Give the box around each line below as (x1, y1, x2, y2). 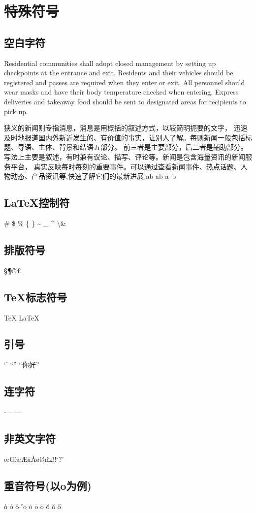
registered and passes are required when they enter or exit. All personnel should (4, 77, 245, 87)
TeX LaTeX (4, 312, 39, 322)
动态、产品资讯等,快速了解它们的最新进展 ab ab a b (10, 171, 176, 181)
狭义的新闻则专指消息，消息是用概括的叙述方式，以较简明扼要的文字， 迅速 (4, 123, 248, 133)
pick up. (4, 106, 29, 116)
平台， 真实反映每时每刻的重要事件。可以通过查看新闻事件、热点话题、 (10, 161, 241, 171)
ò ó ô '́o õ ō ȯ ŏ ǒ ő (4, 501, 61, 511)
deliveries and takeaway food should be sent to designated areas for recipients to (4, 96, 246, 106)
